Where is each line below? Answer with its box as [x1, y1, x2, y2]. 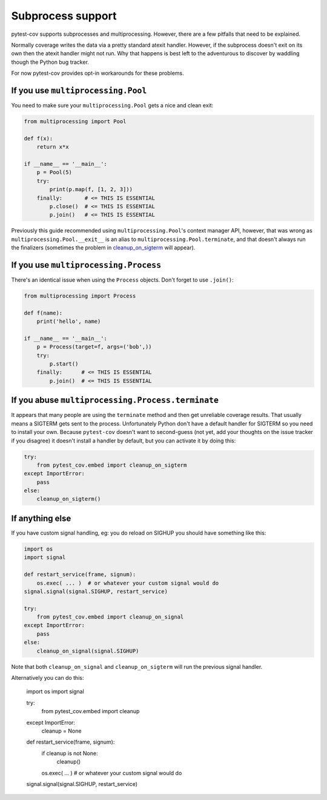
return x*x [36, 143, 69, 151]
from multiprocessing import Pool [24, 118, 127, 124]
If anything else [11, 513, 71, 523]
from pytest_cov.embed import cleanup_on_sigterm [36, 461, 187, 469]
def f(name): [24, 310, 63, 316]
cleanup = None [41, 727, 82, 734]
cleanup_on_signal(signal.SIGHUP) [36, 647, 139, 654]
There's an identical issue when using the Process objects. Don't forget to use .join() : [11, 276, 234, 283]
